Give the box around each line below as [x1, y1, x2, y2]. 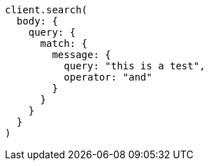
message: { [52, 49, 111, 60]
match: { [40, 38, 88, 49]
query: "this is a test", [64, 60, 206, 71]
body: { [16, 15, 58, 27]
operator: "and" [64, 71, 152, 83]
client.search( [5, 4, 88, 15]
